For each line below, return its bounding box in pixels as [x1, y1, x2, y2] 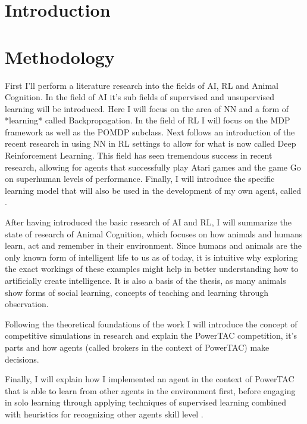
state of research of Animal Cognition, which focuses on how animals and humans [5, 227, 303, 240]
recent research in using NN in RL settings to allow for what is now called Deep [5, 137, 296, 150]
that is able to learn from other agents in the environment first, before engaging [5, 384, 296, 397]
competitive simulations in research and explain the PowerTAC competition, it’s [5, 329, 297, 342]
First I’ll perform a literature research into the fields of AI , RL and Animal [5, 79, 279, 91]
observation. [5, 298, 49, 310]
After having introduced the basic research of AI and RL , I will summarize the [5, 216, 292, 228]
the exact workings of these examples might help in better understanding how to [5, 262, 299, 275]
